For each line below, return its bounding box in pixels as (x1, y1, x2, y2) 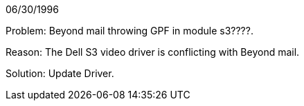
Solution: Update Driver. (6, 67, 114, 79)
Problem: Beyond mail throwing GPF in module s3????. (6, 25, 253, 36)
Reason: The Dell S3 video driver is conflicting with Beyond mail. (6, 46, 300, 58)
